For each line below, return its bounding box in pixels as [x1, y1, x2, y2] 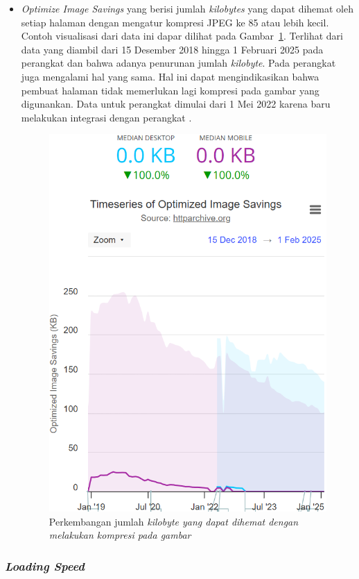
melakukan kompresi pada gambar [49, 528, 191, 542]
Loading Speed [5, 557, 85, 574]
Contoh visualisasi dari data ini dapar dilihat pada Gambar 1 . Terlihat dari [21, 28, 343, 43]
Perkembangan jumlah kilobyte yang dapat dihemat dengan [49, 514, 299, 528]
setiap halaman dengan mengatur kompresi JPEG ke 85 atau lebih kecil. [21, 15, 329, 29]
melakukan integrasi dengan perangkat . [21, 110, 192, 124]
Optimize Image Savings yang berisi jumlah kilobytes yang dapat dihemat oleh [21, 1, 353, 15]
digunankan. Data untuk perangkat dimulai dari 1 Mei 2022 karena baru [21, 96, 331, 111]
